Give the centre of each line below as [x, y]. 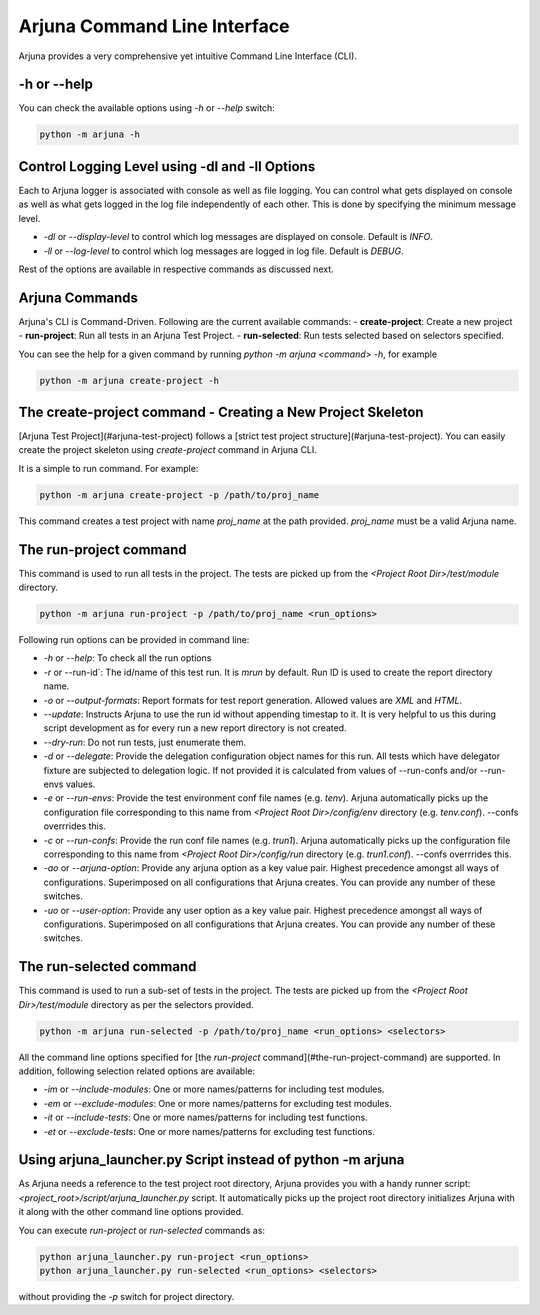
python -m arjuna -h [89, 134]
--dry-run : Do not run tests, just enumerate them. [145, 742]
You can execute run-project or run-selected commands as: [141, 1230]
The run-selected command [107, 966]
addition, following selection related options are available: [137, 1071]
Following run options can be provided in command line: [134, 640]
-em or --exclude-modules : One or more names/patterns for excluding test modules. [217, 1103]
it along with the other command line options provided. [131, 1212]
